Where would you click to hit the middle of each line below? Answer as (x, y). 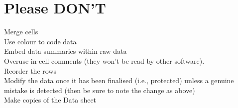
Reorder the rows (30, 70)
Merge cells (21, 32)
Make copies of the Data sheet (50, 100)
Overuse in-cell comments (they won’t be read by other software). (104, 60)
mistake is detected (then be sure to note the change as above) (100, 90)
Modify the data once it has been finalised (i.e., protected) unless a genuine (119, 80)
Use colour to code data (40, 41)
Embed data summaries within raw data (65, 51)
